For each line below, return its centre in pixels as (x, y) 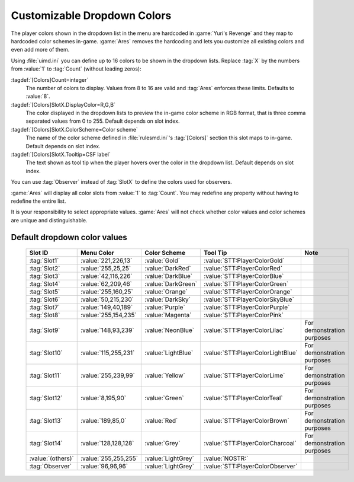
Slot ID (39, 253)
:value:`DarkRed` (168, 269)
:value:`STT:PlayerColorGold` (244, 261)
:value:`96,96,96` (104, 467)
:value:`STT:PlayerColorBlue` (244, 276)
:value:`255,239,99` (108, 375)
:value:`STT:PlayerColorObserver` (251, 467)
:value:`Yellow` (165, 375)
